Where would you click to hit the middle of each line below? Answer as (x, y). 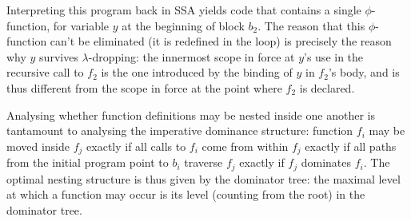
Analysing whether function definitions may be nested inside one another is (191, 114)
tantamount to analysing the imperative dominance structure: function (180, 130)
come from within (245, 146)
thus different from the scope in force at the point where (144, 87)
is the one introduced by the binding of (197, 72)
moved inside (38, 146)
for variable (81, 25)
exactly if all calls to (136, 146)
